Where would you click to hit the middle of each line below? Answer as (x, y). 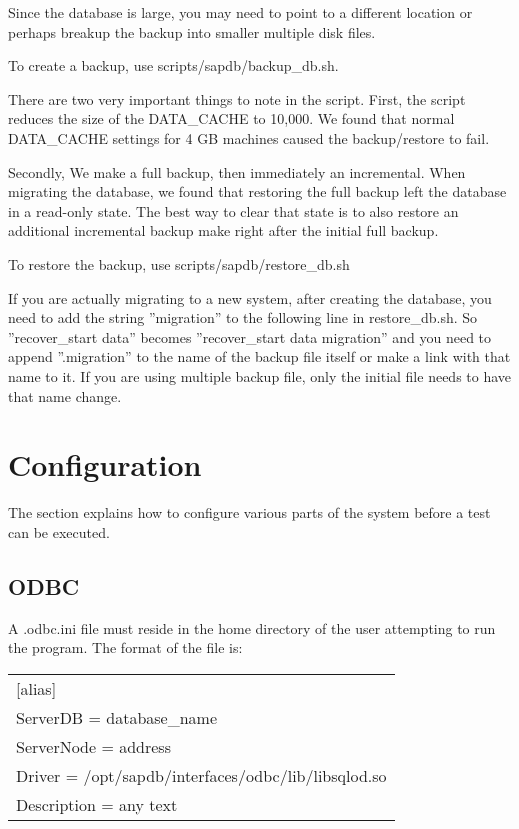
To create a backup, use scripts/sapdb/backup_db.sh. (173, 65)
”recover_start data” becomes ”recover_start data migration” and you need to (250, 336)
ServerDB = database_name (117, 717)
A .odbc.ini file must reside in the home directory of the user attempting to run (252, 627)
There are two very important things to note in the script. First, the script (237, 98)
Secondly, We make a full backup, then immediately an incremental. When (237, 171)
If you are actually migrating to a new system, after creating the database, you (250, 297)
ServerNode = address (93, 746)
